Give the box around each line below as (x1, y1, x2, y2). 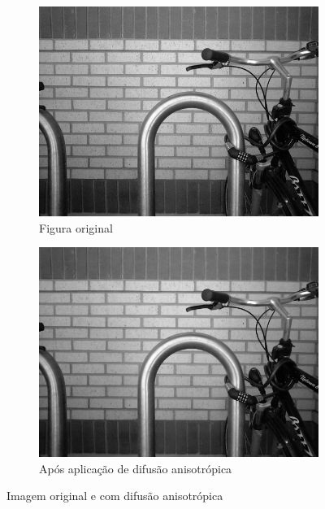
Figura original (39, 219, 113, 236)
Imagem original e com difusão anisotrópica (6, 487, 223, 504)
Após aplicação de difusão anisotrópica (39, 459, 232, 476)
